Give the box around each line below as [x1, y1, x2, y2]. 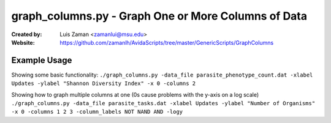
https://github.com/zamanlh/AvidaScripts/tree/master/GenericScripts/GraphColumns [59, 39, 274, 46]
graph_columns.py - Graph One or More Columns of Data [11, 9, 308, 23]
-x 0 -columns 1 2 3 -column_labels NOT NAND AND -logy [11, 108, 183, 116]
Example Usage [11, 55, 72, 65]
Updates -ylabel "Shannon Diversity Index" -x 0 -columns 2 [11, 80, 196, 87]
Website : [11, 39, 35, 46]
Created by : [11, 31, 42, 38]
